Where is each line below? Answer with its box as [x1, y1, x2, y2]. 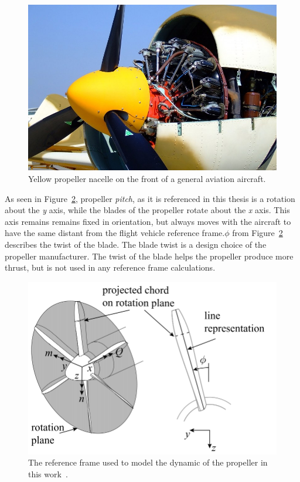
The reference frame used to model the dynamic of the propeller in [28, 456, 268, 468]
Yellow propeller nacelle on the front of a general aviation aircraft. [28, 173, 266, 185]
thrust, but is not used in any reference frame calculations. [5, 261, 216, 274]
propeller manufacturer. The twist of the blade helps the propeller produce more [5, 250, 294, 262]
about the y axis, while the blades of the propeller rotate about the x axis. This [5, 204, 290, 216]
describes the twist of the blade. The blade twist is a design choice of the [5, 238, 267, 251]
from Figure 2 [232, 227, 283, 239]
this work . [28, 467, 68, 480]
